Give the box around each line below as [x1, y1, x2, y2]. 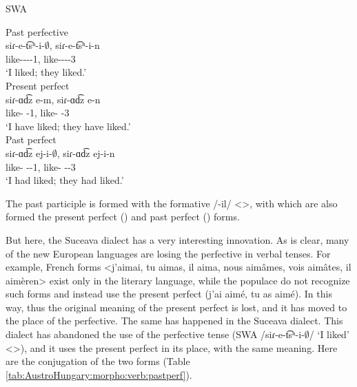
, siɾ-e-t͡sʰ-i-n [49, 38, 100, 52]
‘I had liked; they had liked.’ [6, 173, 124, 187]
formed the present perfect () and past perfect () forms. [6, 209, 240, 224]
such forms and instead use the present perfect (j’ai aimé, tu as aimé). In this [6, 286, 332, 301]
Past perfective [6, 24, 68, 39]
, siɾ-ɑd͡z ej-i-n [57, 145, 115, 160]
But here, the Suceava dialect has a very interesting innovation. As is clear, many [6, 232, 349, 247]
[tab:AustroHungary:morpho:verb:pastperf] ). [6, 367, 192, 381]
